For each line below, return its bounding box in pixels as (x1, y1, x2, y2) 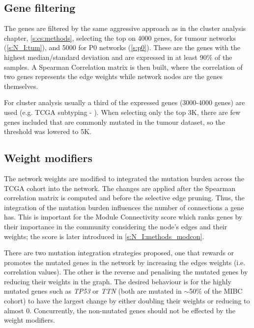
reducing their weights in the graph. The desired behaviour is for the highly (4, 276, 231, 286)
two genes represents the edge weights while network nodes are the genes (4, 71, 223, 82)
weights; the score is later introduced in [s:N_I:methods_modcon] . (4, 231, 204, 241)
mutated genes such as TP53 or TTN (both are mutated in (4, 286, 182, 296)
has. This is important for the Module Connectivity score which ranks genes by (4, 212, 243, 222)
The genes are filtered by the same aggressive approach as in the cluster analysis (4, 23, 246, 33)
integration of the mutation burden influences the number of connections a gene (4, 202, 244, 212)
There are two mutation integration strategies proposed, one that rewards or (4, 247, 234, 258)
